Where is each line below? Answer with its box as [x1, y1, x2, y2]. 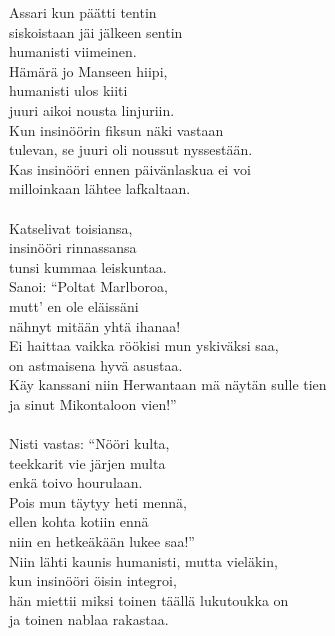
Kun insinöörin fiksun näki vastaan [9, 119, 224, 140]
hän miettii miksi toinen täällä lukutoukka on [9, 589, 289, 610]
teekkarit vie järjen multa [9, 452, 166, 473]
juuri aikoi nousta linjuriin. [9, 99, 175, 120]
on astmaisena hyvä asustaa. [9, 354, 183, 375]
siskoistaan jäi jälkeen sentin [9, 21, 183, 42]
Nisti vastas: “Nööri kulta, [9, 433, 170, 454]
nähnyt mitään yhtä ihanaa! [9, 315, 181, 336]
